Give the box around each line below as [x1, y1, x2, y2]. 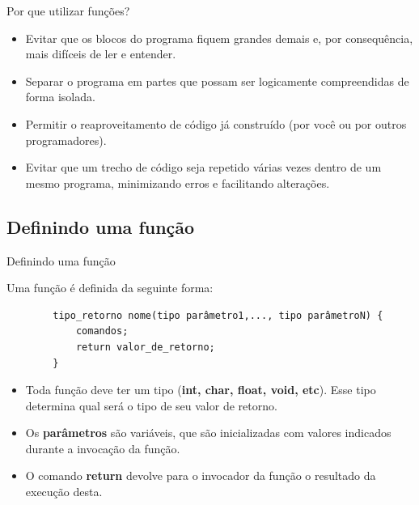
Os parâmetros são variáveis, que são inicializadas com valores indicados [25, 424, 391, 441]
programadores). [25, 131, 107, 148]
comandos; [75, 325, 129, 337]
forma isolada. [25, 88, 95, 105]
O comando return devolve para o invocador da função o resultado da [25, 467, 376, 484]
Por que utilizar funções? [6, 2, 130, 19]
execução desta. [25, 483, 103, 500]
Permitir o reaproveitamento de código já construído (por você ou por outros [25, 115, 407, 132]
